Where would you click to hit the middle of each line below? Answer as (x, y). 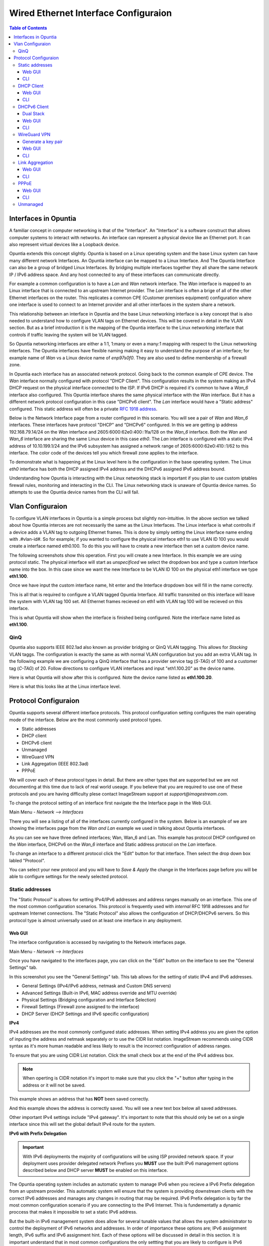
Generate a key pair (43, 142)
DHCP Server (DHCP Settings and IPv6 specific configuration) (85, 1014)
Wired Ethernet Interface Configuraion (90, 13)
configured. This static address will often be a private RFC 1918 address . (83, 409)
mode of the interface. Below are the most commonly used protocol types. (85, 720)
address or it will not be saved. (54, 1085)
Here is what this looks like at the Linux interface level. (65, 687)
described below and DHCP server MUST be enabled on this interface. (95, 1170)
